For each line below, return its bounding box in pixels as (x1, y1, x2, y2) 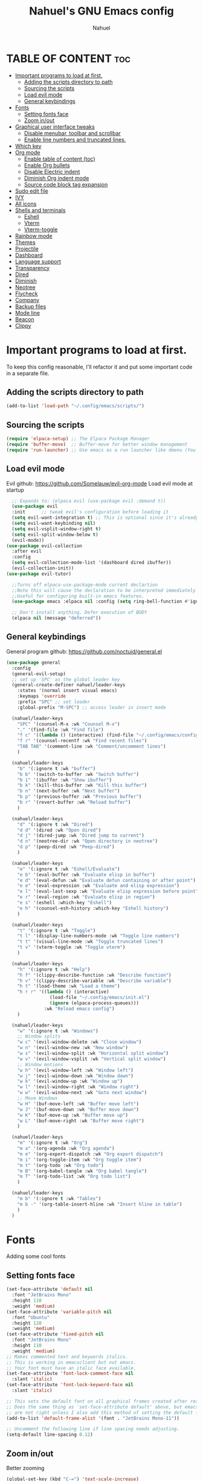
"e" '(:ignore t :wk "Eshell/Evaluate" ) (17, 866, 120, 872)
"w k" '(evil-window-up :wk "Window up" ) (17, 1078, 123, 1085)
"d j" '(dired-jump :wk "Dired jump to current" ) (17, 832, 145, 839)
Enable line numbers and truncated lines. (24, 136, 126, 143)
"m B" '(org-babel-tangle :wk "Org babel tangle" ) (17, 1168, 147, 1174)
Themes (14, 239, 36, 246)
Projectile (14, 245, 39, 252)
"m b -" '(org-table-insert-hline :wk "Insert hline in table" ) (17, 1201, 182, 1207)
